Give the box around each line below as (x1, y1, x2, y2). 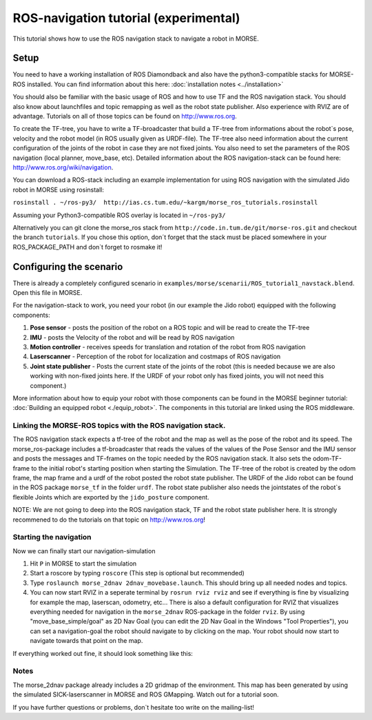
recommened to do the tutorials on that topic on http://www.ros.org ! (12, 515, 206, 524)
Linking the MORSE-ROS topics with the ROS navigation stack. (12, 421, 226, 431)
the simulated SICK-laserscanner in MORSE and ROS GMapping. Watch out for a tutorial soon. (12, 690, 279, 699)
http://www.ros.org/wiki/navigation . (12, 163, 114, 172)
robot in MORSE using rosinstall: (12, 185, 105, 194)
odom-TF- (312, 455, 342, 463)
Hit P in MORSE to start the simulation (30, 559, 137, 568)
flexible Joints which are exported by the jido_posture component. (12, 493, 209, 501)
